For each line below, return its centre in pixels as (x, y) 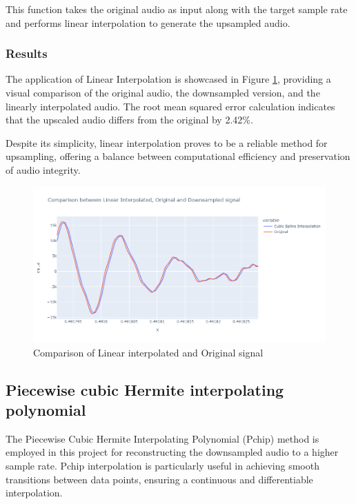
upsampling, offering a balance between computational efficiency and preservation (178, 156)
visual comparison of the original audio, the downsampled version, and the (163, 92)
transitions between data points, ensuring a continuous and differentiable (159, 479)
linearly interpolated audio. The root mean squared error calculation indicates (170, 106)
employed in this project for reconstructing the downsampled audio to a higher (172, 452)
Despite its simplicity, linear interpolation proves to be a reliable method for (167, 142)
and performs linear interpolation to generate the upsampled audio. (148, 22)
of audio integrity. (43, 169)
